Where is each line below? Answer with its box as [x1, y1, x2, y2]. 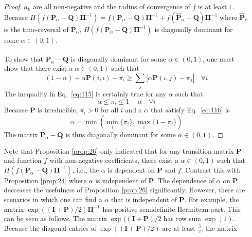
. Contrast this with [181, 164, 240, 174]
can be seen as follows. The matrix [4, 213, 107, 223]
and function [4, 155, 42, 165]
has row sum [163, 213, 201, 223]
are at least [162, 222, 196, 233]
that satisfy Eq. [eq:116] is [150, 105, 230, 115]
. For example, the [184, 194, 239, 204]
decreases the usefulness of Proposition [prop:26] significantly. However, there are [4, 185, 245, 195]
